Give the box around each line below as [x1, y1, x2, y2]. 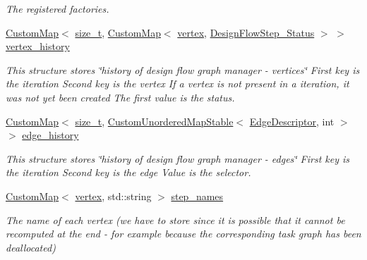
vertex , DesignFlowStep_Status [177, 25, 315, 39]
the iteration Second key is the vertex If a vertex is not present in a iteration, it [6, 76, 349, 91]
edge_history [22, 128, 79, 142]
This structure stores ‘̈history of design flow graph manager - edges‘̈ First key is [6, 151, 350, 166]
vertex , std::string [75, 188, 152, 203]
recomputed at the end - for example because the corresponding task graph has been [6, 226, 361, 241]
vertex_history [6, 39, 70, 54]
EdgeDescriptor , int [249, 113, 335, 128]
